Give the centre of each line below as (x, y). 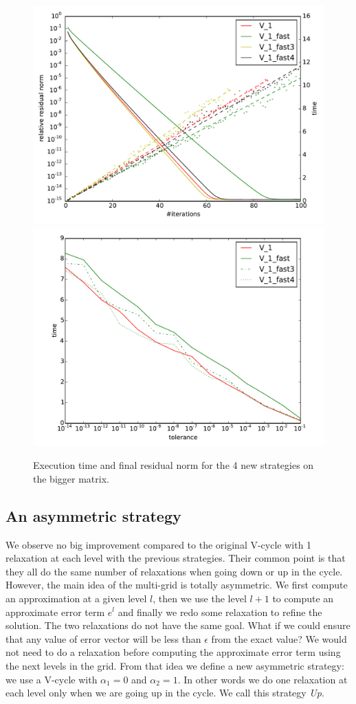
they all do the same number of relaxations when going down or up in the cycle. (174, 571)
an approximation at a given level (76, 598)
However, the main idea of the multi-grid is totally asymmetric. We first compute (177, 585)
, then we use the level (200, 598)
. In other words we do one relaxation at (263, 679)
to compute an (303, 598)
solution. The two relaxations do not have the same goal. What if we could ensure (178, 625)
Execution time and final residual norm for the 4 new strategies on (174, 465)
